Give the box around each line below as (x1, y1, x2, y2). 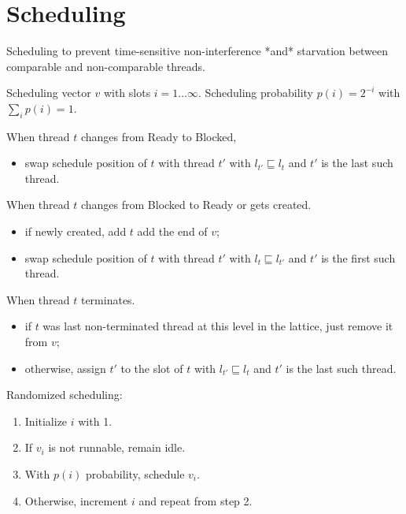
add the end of (137, 223, 208, 240)
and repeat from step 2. (138, 492, 253, 508)
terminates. (80, 291, 135, 307)
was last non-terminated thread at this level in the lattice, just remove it (42, 318, 393, 334)
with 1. (78, 412, 113, 429)
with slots (103, 84, 151, 101)
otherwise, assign (24, 359, 106, 376)
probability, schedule (86, 466, 185, 482)
